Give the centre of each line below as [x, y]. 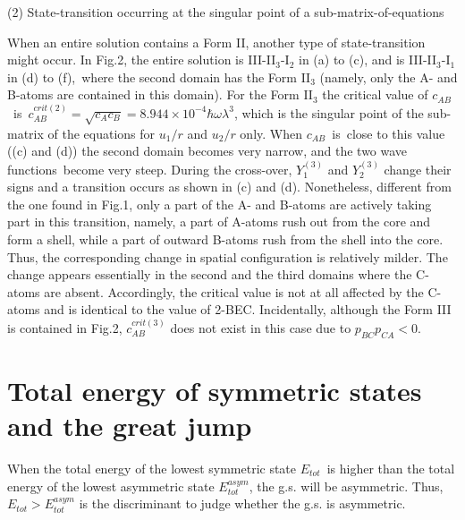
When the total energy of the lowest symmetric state [152, 468]
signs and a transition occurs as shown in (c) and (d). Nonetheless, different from [229, 187]
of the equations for [101, 133]
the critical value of [375, 94]
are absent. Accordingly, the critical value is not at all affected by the [234, 291]
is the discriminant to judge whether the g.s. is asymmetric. [242, 503]
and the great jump [130, 425]
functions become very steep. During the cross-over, [150, 169]
